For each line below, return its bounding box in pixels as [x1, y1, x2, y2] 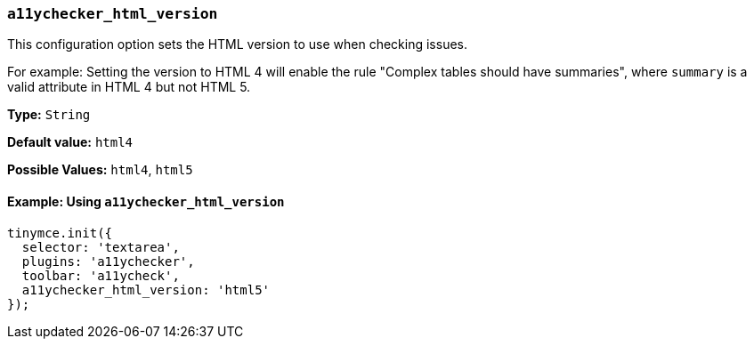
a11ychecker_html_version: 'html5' [21, 282, 271, 297]
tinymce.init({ [7, 225, 113, 240]
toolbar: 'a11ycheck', [21, 268, 180, 283]
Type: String [7, 107, 91, 123]
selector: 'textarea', [21, 239, 180, 254]
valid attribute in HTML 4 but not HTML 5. [7, 79, 251, 95]
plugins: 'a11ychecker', [21, 253, 195, 269]
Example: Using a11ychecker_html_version [7, 193, 285, 209]
